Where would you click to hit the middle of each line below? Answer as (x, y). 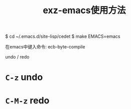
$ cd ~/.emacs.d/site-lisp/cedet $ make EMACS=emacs (63, 36)
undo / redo (17, 57)
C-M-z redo (27, 100)
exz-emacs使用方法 (84, 10)
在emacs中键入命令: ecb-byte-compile (45, 47)
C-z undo (24, 77)
